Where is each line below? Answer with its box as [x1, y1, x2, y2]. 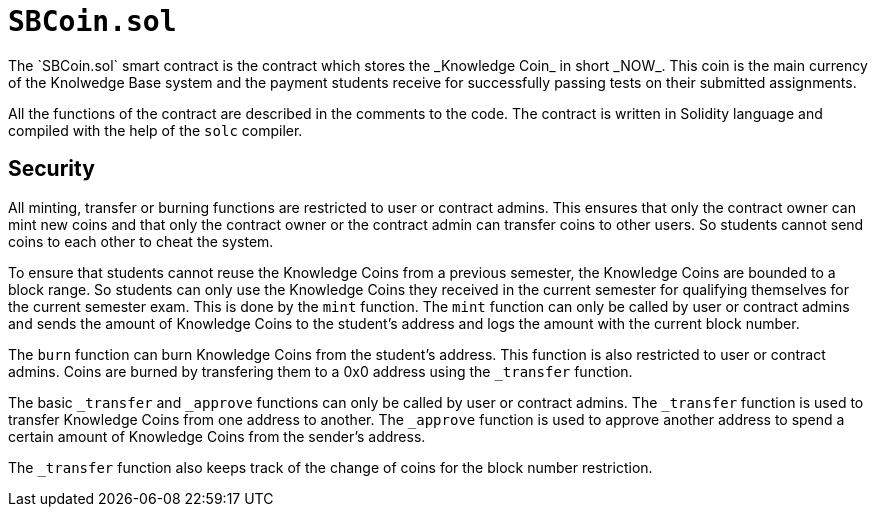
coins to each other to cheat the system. [8, 232, 274, 250]
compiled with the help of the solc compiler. [8, 121, 303, 139]
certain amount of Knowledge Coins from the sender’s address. [8, 427, 426, 445]
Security [8, 156, 95, 182]
